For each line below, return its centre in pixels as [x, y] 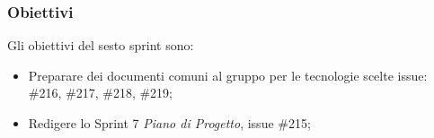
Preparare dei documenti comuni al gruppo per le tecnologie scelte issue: [228, 75]
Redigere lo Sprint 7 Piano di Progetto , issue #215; [169, 123]
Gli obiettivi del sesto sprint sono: [101, 45]
